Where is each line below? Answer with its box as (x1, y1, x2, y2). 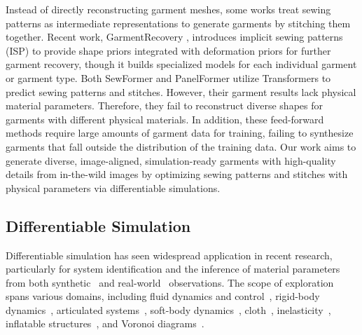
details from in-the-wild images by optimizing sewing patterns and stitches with (6, 167, 348, 182)
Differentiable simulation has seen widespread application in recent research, (6, 247, 333, 262)
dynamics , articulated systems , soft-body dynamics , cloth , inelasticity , (6, 302, 331, 317)
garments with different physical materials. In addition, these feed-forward (6, 111, 324, 126)
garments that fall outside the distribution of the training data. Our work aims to (6, 139, 356, 153)
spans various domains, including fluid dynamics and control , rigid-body (6, 289, 320, 303)
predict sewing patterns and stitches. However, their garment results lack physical (6, 84, 356, 99)
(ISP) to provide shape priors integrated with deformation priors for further (6, 43, 331, 57)
